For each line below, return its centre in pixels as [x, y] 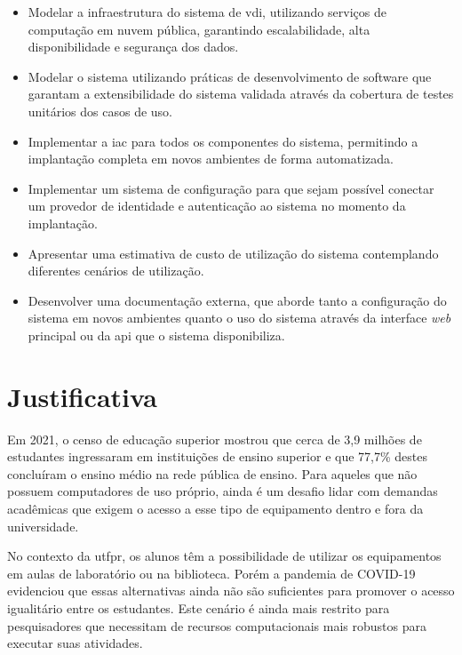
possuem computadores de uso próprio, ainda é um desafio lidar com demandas [223, 491]
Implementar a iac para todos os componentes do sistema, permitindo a [223, 141]
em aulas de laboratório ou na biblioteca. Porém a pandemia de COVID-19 [211, 573]
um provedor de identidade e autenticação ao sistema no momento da [217, 206]
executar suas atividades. [75, 643]
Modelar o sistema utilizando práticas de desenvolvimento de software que [230, 76]
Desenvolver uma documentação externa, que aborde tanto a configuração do [237, 300]
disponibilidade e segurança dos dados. [133, 47]
